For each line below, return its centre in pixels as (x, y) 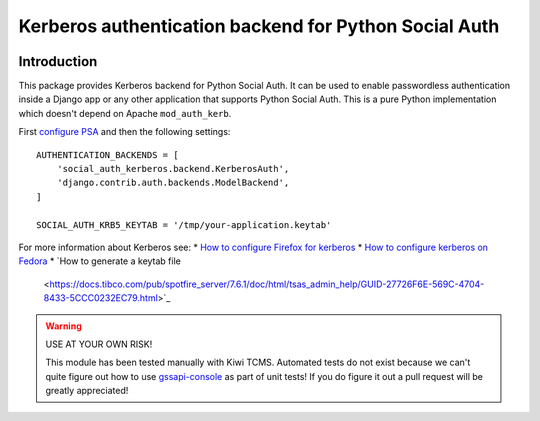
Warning (63, 326)
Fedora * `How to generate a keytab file (100, 261)
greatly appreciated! (87, 391)
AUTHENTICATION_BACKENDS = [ (107, 154)
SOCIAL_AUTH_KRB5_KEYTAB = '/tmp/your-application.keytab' (184, 224)
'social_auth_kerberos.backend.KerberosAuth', (173, 169)
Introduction (58, 61)
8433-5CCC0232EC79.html (101, 298)
